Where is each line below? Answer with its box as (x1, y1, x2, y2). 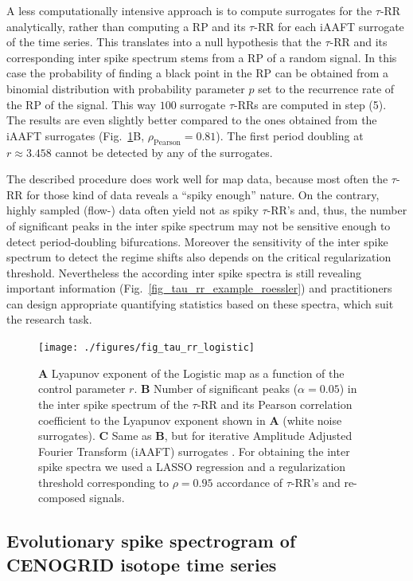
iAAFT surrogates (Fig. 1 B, (6, 127, 145, 143)
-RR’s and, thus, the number (267, 202, 407, 218)
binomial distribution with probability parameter (6, 80, 245, 96)
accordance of (216, 473, 283, 490)
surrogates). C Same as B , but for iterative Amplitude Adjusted (38, 427, 353, 444)
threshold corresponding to (38, 473, 169, 490)
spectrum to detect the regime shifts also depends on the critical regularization (6, 249, 392, 265)
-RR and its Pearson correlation (197, 395, 353, 412)
